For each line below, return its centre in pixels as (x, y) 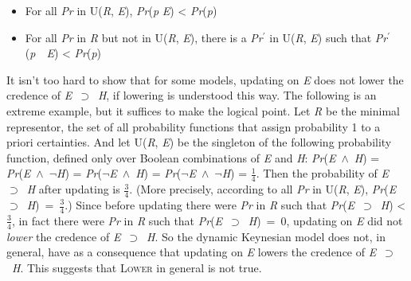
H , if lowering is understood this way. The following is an (237, 95)
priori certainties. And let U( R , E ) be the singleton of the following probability (199, 142)
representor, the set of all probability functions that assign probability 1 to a (194, 126)
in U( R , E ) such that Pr (329, 37)
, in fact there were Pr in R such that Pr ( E (117, 220)
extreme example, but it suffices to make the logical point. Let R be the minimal (203, 110)
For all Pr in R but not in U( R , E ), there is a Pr (144, 37)
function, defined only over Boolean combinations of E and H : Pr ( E (171, 157)
